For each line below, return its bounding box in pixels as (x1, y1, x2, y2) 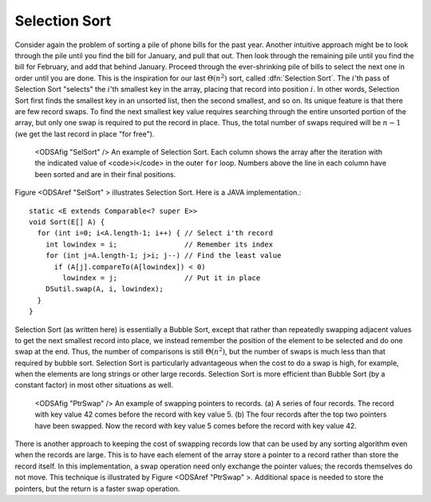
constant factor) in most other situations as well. (14, 380, 173, 390)
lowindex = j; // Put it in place (62, 273, 261, 283)
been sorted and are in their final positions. (34, 169, 176, 179)
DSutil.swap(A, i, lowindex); (45, 284, 164, 294)
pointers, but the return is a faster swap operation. (14, 484, 180, 493)
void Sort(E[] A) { (29, 218, 105, 227)
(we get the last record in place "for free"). (14, 128, 155, 139)
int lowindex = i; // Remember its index (45, 239, 273, 249)
